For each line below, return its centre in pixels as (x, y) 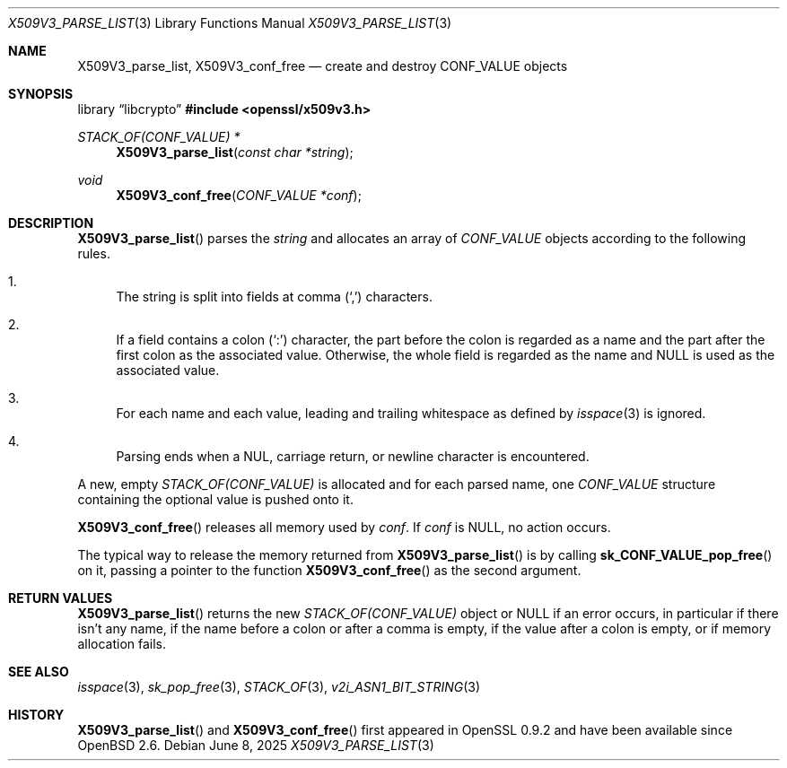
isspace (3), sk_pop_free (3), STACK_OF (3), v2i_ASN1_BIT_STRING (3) (279, 687)
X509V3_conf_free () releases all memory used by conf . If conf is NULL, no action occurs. (344, 527)
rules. (94, 253)
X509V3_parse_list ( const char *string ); (235, 152)
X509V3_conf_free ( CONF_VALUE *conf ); (239, 195)
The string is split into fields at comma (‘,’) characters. (274, 297)
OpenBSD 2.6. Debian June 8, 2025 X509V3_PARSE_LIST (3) (256, 745)
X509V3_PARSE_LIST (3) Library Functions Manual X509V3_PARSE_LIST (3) (230, 23)
